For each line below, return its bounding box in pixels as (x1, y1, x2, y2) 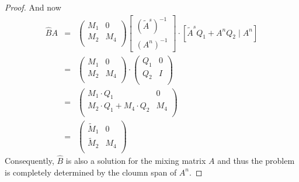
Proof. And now (5, 1, 61, 13)
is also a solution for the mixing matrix (65, 154, 206, 166)
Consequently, (5, 154, 54, 166)
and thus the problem (217, 154, 295, 166)
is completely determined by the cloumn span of (5, 166, 177, 178)
